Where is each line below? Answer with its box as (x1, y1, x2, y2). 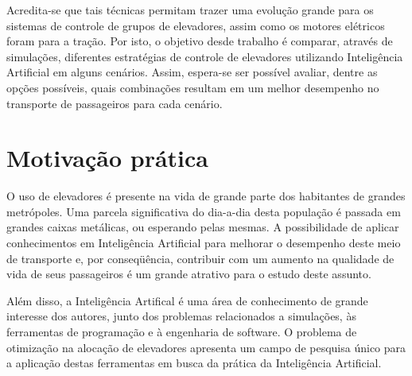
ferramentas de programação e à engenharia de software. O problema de (6, 324, 357, 340)
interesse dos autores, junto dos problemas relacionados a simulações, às (6, 308, 356, 324)
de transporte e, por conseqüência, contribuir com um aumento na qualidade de (6, 250, 395, 266)
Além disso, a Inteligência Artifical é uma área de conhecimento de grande (6, 292, 368, 308)
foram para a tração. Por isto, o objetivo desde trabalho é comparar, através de (6, 33, 393, 49)
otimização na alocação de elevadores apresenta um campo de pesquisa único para (6, 339, 406, 355)
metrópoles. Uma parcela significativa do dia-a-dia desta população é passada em (6, 203, 401, 219)
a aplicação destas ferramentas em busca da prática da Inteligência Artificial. (6, 355, 382, 371)
